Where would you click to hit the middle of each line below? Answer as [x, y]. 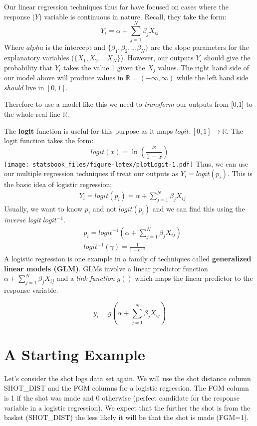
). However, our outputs [157, 58]
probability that [28, 67]
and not [105, 209]
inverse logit [22, 220]
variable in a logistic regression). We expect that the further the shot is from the [127, 407]
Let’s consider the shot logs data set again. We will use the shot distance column [128, 378]
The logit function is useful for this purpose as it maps [89, 130]
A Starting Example [75, 354]
